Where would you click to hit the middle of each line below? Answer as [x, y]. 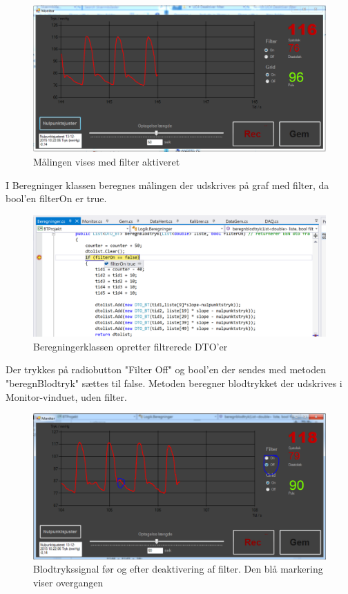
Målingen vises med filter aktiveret [107, 161]
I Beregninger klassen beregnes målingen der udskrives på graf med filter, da [167, 185]
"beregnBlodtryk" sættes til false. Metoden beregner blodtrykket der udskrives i [174, 383]
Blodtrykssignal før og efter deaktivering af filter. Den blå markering [178, 569]
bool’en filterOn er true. [56, 198]
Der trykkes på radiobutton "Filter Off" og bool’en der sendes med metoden [166, 369]
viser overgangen [68, 582]
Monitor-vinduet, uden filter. [66, 396]
